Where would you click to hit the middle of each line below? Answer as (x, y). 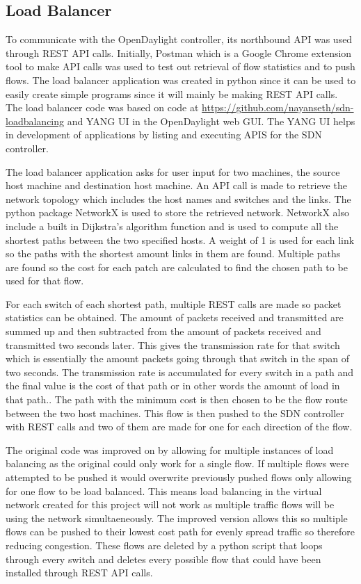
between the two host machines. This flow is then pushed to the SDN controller (175, 413)
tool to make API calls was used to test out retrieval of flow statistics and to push (180, 66)
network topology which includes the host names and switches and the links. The (178, 198)
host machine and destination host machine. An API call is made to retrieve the (176, 185)
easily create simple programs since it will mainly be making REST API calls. (172, 94)
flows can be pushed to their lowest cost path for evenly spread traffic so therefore (180, 532)
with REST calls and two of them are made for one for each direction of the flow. (179, 427)
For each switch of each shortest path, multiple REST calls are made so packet (174, 303)
